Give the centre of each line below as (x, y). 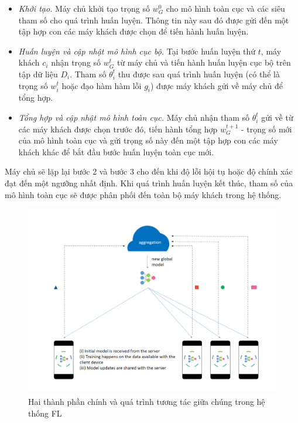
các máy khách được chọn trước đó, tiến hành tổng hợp (118, 129)
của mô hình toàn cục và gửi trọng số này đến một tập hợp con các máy (148, 140)
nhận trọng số (76, 62)
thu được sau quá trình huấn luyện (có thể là (199, 74)
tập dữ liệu (38, 74)
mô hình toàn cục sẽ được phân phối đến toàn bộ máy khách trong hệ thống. (143, 194)
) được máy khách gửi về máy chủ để (217, 85)
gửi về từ (277, 117)
